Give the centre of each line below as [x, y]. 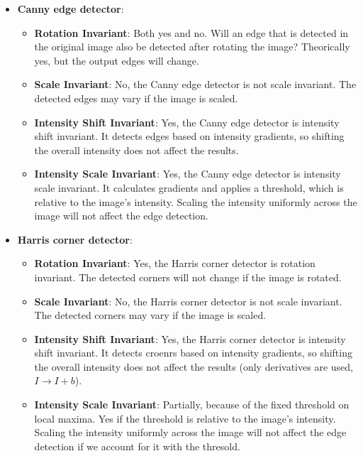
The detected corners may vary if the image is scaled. [150, 315]
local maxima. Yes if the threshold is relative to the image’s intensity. [185, 418]
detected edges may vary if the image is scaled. [136, 98]
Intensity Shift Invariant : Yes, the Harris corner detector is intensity [190, 338]
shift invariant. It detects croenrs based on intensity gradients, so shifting [193, 353]
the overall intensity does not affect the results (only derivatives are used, [194, 366]
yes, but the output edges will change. [117, 60]
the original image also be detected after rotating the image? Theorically [192, 47]
